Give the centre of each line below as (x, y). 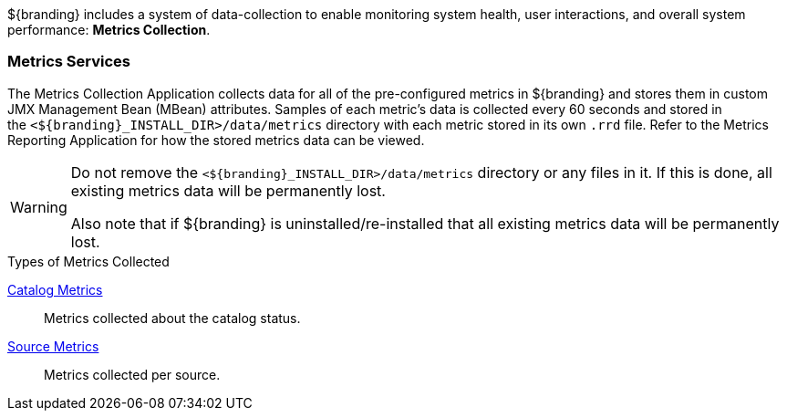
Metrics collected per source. (132, 374)
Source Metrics (53, 346)
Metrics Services (69, 62)
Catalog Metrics (55, 289)
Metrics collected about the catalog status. (172, 318)
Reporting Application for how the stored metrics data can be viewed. (216, 140)
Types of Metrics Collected (88, 261)
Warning (39, 207)
